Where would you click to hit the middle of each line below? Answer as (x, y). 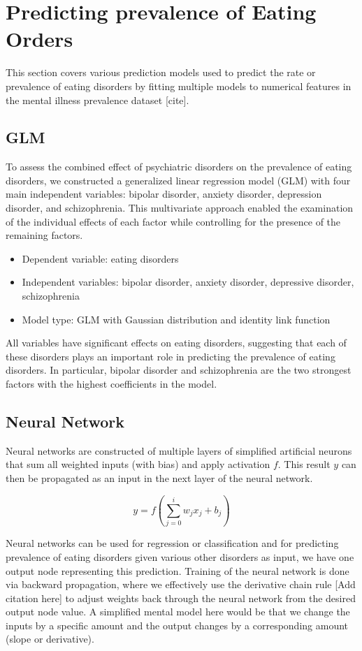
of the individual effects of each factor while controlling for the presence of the (173, 221)
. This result (304, 464)
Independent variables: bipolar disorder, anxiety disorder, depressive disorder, (188, 282)
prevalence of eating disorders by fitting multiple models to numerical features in (179, 86)
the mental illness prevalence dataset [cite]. (97, 100)
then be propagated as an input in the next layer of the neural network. (159, 478)
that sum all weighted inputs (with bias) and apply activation (138, 464)
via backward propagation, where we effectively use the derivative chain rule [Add (181, 584)
